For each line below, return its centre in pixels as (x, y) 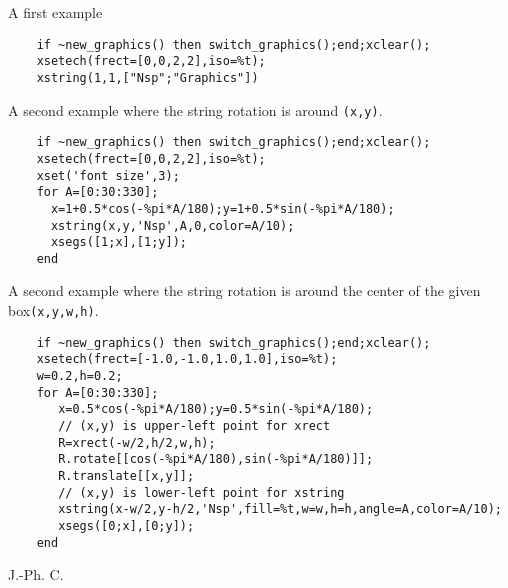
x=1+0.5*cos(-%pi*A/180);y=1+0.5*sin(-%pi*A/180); (222, 208)
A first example (55, 12)
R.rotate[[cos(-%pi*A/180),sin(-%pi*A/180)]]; (216, 459)
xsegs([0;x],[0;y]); (126, 525)
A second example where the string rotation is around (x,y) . (195, 109)
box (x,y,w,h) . (53, 310)
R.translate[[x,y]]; (126, 475)
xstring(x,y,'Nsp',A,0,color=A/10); (172, 225)
